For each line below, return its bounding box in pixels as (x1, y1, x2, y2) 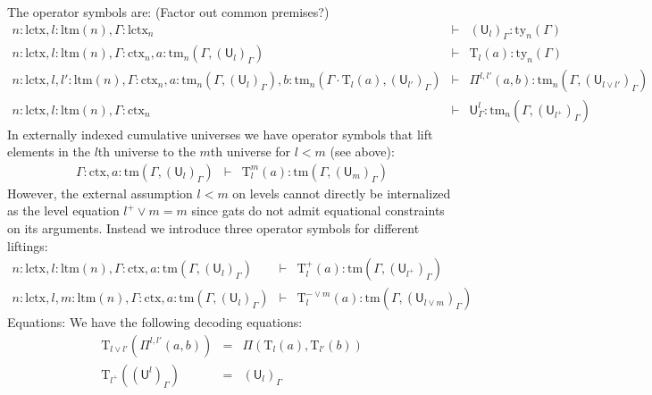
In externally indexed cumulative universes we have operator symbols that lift (7, 124, 433, 143)
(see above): (330, 142, 395, 161)
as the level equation (7, 201, 120, 220)
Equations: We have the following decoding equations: (7, 313, 303, 332)
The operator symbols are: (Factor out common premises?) (7, 3, 330, 21)
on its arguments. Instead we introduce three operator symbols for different (7, 218, 420, 237)
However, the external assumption (7, 183, 193, 202)
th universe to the (97, 142, 196, 161)
